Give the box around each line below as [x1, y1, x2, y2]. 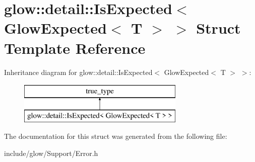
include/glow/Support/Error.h [4, 147, 98, 158]
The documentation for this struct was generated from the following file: [4, 131, 227, 141]
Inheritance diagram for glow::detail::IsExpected [4, 66, 153, 77]
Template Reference [4, 37, 146, 58]
